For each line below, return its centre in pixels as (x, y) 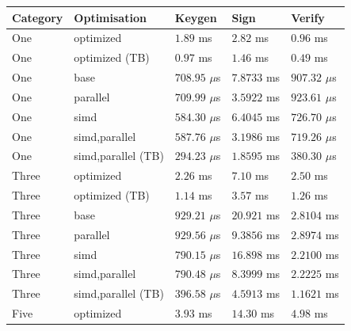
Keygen (196, 17)
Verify (308, 17)
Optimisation (110, 17)
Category (38, 17)
